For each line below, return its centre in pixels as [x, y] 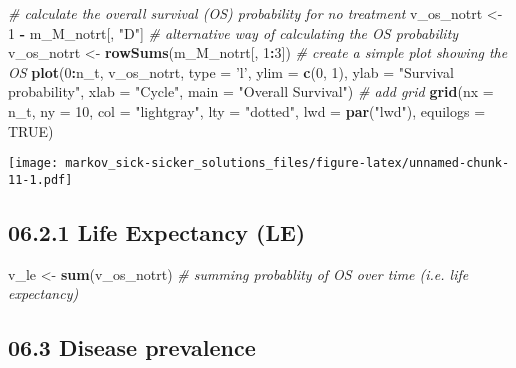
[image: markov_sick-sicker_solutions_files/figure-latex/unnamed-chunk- [259, 163]
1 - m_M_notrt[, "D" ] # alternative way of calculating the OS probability [233, 32]
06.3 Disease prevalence [132, 347]
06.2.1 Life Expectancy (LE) [157, 231]
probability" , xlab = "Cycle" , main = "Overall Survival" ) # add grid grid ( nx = [251, 91]
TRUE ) [31, 130]
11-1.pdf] [40, 179]
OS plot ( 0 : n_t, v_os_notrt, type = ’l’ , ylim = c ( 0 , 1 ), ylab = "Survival [231, 71]
